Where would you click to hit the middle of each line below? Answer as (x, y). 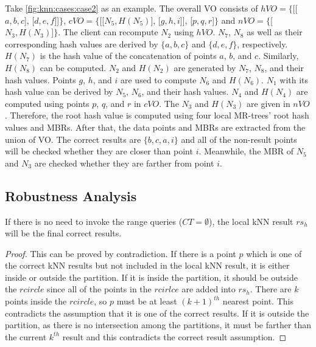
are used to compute (159, 79)
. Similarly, (279, 56)
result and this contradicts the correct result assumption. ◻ (174, 336)
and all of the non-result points (239, 139)
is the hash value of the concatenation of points (128, 56)
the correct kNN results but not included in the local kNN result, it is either (147, 265)
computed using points (47, 103)
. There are (271, 289)
